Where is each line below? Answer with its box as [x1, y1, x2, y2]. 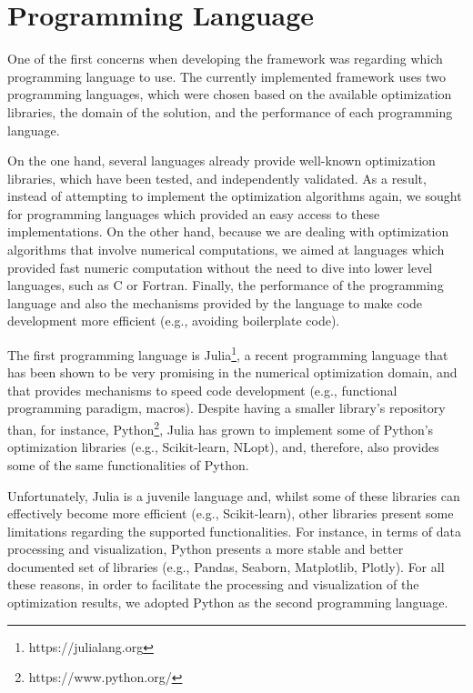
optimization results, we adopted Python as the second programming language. [7, 593, 448, 612]
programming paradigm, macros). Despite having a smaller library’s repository [7, 398, 446, 417]
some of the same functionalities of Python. [7, 455, 249, 474]
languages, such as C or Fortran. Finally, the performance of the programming [7, 276, 444, 295]
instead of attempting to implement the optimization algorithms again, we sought [7, 186, 462, 206]
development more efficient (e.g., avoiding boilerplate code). [7, 311, 340, 330]
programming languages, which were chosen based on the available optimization [7, 85, 452, 104]
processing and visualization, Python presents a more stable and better [7, 539, 404, 558]
